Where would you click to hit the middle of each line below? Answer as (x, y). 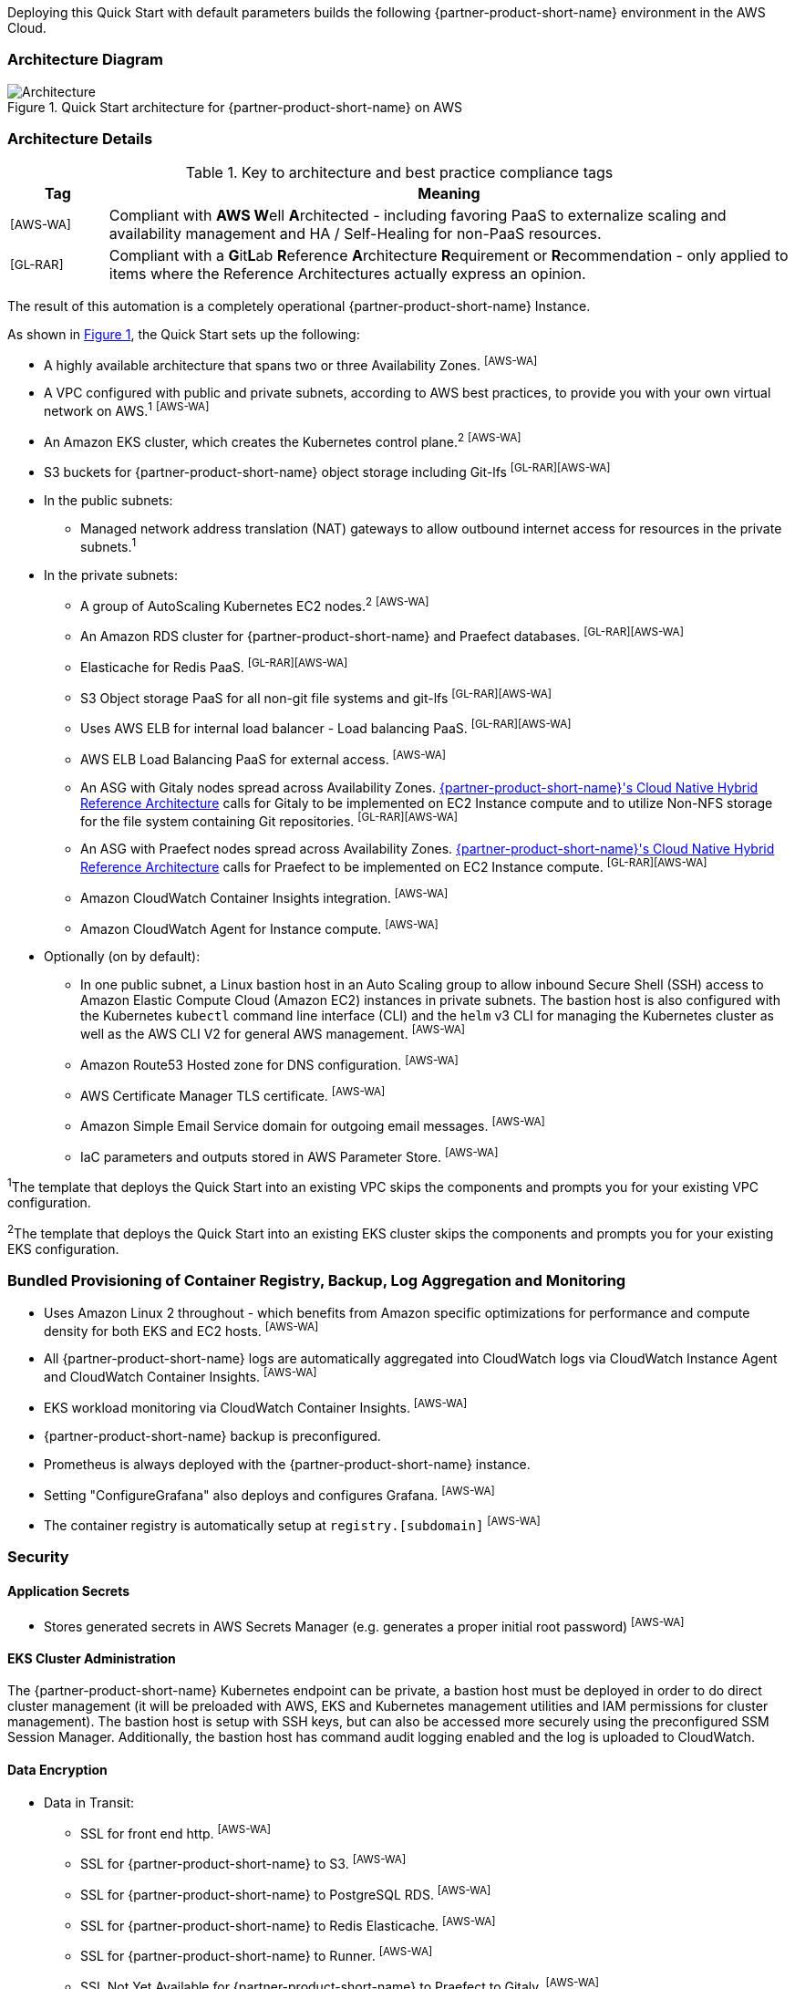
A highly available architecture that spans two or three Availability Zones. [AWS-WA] (291, 363)
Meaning (449, 193)
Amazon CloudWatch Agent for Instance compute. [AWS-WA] (259, 927)
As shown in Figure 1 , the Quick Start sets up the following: (184, 334)
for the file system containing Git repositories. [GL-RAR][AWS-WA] (269, 819)
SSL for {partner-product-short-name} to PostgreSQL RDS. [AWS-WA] (286, 1893)
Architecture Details (80, 139)
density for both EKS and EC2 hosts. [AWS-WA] (181, 1329)
